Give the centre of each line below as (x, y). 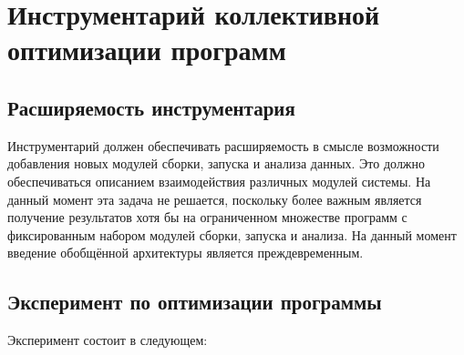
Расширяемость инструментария (151, 107)
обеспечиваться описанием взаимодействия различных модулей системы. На (219, 181)
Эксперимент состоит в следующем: (108, 340)
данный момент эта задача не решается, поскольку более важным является (215, 199)
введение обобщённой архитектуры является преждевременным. (186, 253)
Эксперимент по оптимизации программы (195, 302)
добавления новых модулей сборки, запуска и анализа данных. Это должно (217, 163)
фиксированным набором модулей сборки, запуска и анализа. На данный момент (232, 234)
